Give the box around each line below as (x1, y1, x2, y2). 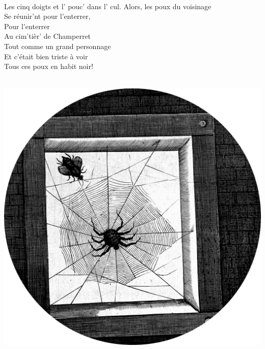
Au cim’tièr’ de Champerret (4, 31, 91, 41)
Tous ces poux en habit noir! (4, 61, 93, 72)
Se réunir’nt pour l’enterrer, (4, 11, 91, 21)
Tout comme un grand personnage (4, 40, 111, 51)
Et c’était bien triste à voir (4, 51, 88, 61)
